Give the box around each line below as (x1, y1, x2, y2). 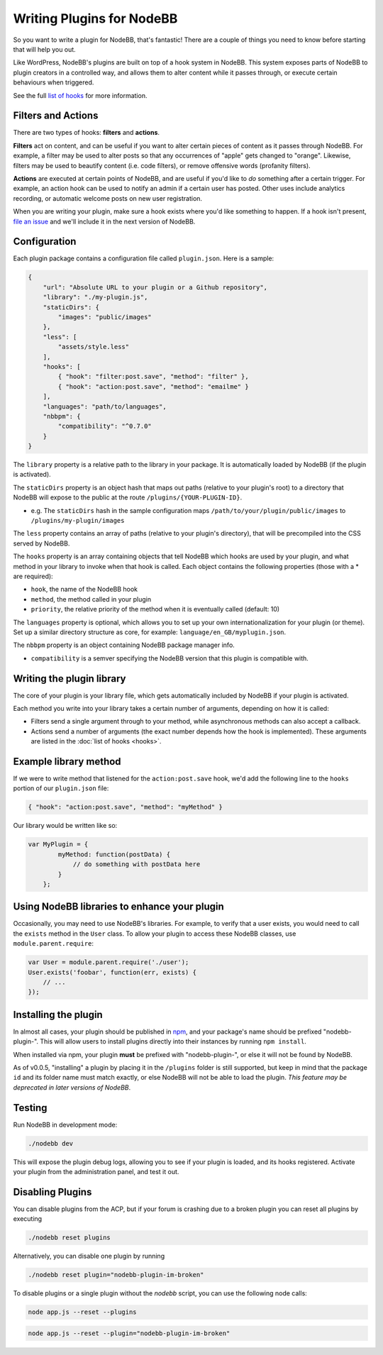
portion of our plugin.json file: (13, 784, 109, 792)
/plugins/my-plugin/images (30, 516, 125, 524)
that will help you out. (13, 45, 76, 53)
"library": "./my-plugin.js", (43, 293, 148, 302)
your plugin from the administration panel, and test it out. (13, 1168, 179, 1176)
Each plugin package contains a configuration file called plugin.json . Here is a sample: (13, 254, 274, 262)
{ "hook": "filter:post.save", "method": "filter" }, (57, 372, 249, 381)
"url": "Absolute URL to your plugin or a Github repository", (43, 283, 268, 291)
